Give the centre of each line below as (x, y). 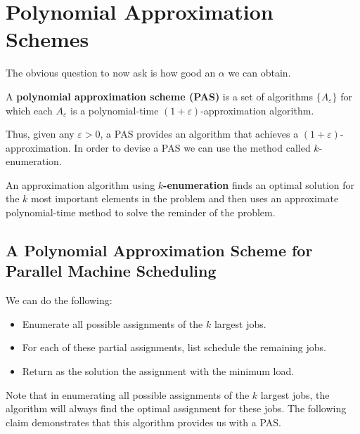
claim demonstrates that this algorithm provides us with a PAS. (143, 422)
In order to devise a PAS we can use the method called (192, 147)
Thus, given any (40, 134)
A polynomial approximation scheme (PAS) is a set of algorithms (160, 96)
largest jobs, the (295, 394)
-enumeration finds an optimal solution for (259, 184)
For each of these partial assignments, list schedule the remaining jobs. (174, 347)
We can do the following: (59, 300)
